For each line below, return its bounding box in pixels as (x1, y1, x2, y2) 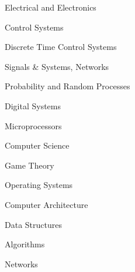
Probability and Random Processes (5, 80, 130, 92)
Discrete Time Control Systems (5, 41, 117, 53)
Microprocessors (5, 119, 62, 132)
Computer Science (5, 139, 70, 152)
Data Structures (5, 218, 62, 230)
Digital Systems (5, 99, 61, 112)
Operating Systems (5, 179, 73, 191)
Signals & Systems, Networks (5, 60, 109, 72)
